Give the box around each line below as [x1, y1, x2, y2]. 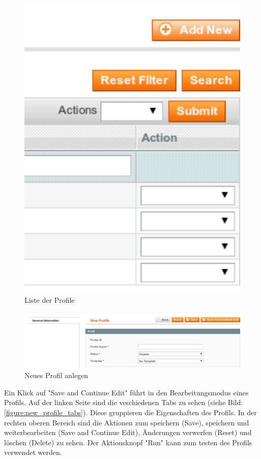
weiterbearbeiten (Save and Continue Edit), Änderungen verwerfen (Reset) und [4, 427, 252, 438]
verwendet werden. [4, 447, 62, 457]
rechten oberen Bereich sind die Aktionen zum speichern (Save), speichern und [4, 417, 249, 427]
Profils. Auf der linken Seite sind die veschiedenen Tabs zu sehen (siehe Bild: [4, 397, 243, 408]
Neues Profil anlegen [24, 370, 89, 381]
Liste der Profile [24, 294, 75, 305]
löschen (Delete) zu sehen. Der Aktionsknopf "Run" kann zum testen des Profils [4, 437, 252, 447]
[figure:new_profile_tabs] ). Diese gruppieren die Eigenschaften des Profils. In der [4, 407, 257, 418]
